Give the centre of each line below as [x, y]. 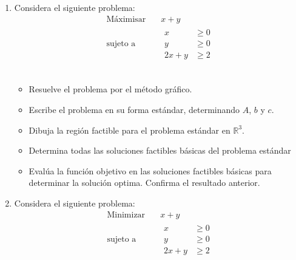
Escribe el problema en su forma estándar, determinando [134, 109]
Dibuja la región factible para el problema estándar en [129, 130]
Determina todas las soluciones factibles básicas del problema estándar [160, 150]
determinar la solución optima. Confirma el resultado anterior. [144, 183]
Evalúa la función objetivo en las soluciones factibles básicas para [150, 170]
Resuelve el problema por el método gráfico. [110, 89]
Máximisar [126, 19]
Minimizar [126, 215]
